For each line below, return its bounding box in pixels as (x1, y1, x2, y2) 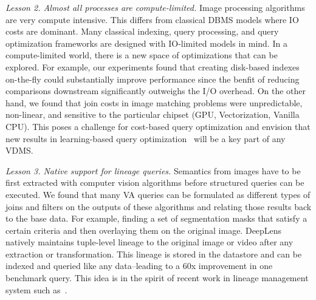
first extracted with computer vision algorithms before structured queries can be (5, 176, 304, 189)
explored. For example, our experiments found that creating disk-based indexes (5, 60, 300, 73)
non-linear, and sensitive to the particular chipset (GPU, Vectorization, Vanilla (5, 108, 300, 121)
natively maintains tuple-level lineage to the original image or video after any (5, 236, 294, 248)
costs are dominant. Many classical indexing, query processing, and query (5, 25, 279, 38)
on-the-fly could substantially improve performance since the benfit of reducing (5, 72, 300, 85)
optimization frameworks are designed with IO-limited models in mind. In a (5, 36, 287, 49)
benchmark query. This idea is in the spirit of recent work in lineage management (5, 271, 309, 284)
